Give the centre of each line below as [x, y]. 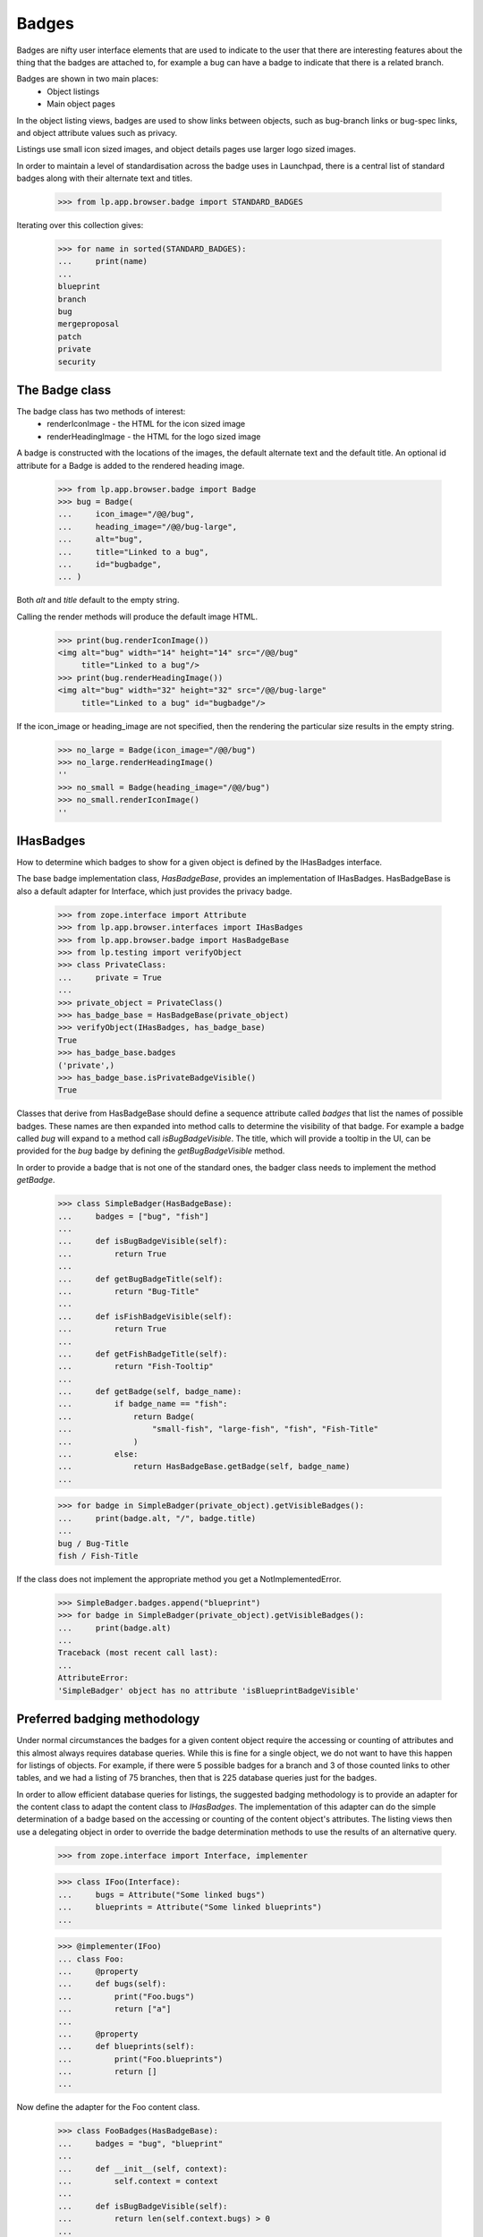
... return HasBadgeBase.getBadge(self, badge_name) [204, 1467]
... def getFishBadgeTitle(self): [143, 1354]
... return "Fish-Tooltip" [136, 1366]
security [77, 361]
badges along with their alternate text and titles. [105, 178]
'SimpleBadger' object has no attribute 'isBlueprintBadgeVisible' [209, 1690]
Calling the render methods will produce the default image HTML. [137, 617]
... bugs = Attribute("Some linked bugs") [161, 1894]
